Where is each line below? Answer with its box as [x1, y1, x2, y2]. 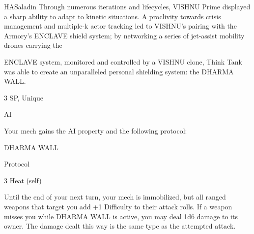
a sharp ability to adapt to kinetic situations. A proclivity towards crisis [4, 11, 221, 21]
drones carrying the [4, 40, 62, 50]
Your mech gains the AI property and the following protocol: [4, 125, 187, 135]
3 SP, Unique [4, 92, 43, 102]
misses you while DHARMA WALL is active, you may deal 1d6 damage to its [4, 211, 238, 221]
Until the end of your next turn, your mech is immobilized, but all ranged [4, 192, 226, 202]
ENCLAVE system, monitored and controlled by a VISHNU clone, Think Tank [4, 56, 242, 67]
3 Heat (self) [4, 175, 42, 185]
